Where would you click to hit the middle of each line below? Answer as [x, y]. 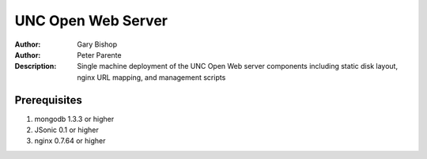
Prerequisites [48, 100]
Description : [36, 66]
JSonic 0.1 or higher [66, 130]
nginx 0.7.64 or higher [70, 141]
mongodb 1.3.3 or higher [74, 119]
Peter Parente [99, 55]
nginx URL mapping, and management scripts [151, 77]
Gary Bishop [97, 44]
